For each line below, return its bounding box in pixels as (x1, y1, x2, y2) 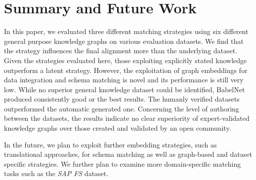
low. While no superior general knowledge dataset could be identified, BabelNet (4, 84, 245, 94)
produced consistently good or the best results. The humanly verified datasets (4, 94, 240, 104)
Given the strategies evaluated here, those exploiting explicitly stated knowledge (4, 55, 247, 65)
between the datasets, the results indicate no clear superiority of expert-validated (4, 113, 250, 123)
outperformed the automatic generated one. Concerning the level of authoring (4, 103, 239, 113)
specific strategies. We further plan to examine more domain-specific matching (4, 158, 241, 169)
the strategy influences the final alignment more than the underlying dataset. (4, 45, 238, 56)
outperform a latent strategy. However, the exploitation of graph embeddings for (4, 65, 248, 75)
